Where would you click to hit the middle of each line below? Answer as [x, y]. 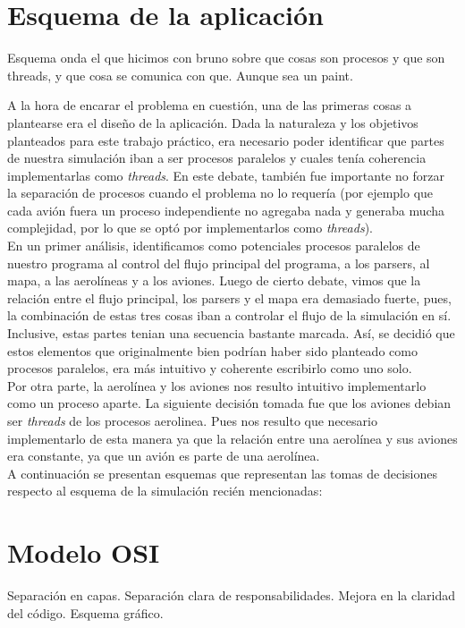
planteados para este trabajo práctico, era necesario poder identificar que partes [226, 140]
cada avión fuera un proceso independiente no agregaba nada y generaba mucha [226, 210]
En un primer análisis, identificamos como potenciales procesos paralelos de [214, 246]
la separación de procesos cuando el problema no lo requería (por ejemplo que [220, 193]
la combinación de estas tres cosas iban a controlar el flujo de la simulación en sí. [229, 315]
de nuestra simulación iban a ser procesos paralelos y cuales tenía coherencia [217, 158]
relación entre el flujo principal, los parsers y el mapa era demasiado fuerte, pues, [229, 297]
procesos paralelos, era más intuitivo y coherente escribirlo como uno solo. [210, 368]
